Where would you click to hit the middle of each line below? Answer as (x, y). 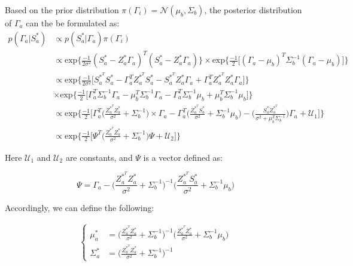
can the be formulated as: (73, 23)
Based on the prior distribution (62, 10)
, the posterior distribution (253, 10)
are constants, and (99, 157)
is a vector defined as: (183, 157)
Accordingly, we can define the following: (80, 207)
